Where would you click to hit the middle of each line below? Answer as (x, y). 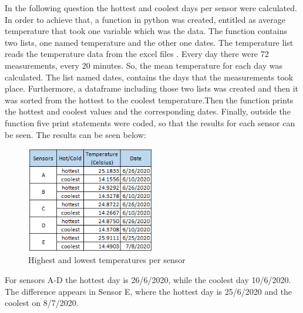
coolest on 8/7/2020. (42, 303)
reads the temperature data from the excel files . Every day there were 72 (137, 54)
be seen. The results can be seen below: (75, 134)
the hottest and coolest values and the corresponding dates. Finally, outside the (148, 111)
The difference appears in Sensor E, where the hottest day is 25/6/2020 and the (149, 291)
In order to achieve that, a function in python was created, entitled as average (145, 19)
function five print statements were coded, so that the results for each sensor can (150, 122)
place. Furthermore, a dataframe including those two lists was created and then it (152, 88)
